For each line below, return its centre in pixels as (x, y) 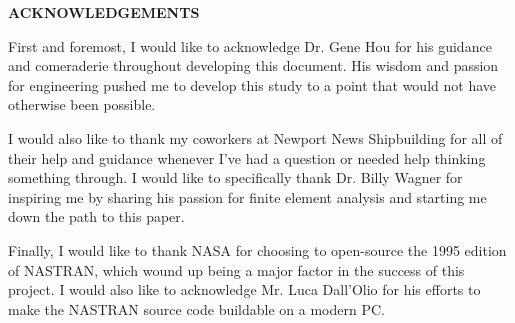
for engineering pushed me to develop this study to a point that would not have (252, 84)
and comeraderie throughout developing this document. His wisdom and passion (253, 65)
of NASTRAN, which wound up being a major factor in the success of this (236, 269)
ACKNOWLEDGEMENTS (104, 12)
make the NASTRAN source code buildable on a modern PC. (196, 308)
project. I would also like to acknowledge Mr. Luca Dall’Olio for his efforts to (244, 289)
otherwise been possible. (82, 104)
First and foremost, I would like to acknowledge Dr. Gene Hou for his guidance (250, 45)
